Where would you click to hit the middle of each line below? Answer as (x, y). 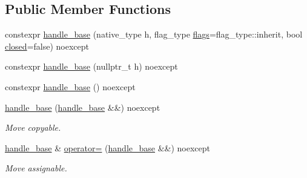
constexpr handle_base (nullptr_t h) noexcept (91, 66)
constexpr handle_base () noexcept (70, 86)
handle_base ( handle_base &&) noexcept (83, 107)
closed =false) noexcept (47, 46)
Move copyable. (33, 127)
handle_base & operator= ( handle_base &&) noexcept (108, 147)
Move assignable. (36, 168)
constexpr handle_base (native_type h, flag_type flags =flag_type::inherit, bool (154, 34)
